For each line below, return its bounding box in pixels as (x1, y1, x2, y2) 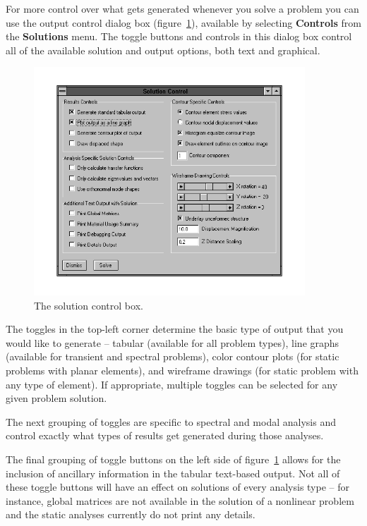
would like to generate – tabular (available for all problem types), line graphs (6, 335, 339, 350)
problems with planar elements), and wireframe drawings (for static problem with (6, 362, 359, 377)
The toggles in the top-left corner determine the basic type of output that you (6, 322, 344, 336)
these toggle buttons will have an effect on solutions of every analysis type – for (6, 479, 350, 494)
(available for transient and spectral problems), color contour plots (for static (6, 349, 339, 364)
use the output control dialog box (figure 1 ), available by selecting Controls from (6, 15, 361, 30)
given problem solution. (6, 391, 107, 405)
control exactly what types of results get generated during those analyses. (6, 428, 324, 443)
